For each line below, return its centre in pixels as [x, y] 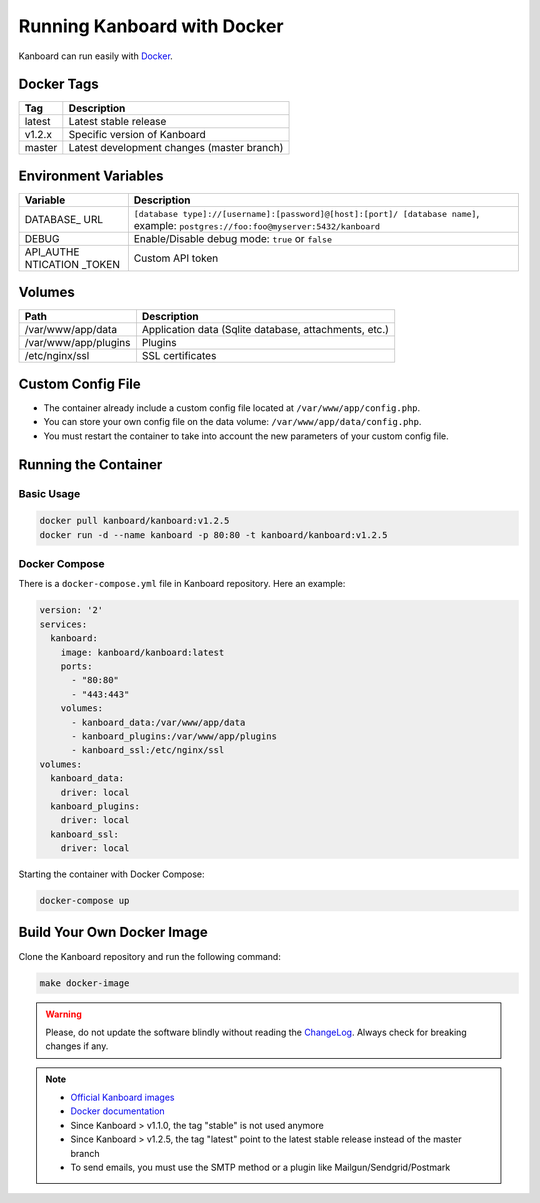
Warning [63, 1014]
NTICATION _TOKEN [72, 264]
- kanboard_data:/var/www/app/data [158, 722]
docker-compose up [84, 901]
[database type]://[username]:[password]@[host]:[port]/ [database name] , [306, 213]
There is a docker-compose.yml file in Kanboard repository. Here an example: [182, 584]
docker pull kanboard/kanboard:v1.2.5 [134, 521]
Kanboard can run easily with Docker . [96, 56]
